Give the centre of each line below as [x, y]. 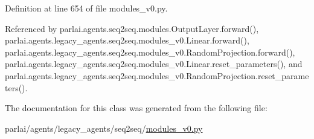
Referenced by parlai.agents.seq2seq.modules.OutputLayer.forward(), [132, 28]
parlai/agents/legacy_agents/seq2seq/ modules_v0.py [104, 128]
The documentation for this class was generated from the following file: [136, 108]
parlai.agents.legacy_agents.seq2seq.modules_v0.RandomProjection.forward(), [150, 52]
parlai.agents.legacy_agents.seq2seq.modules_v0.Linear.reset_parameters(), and [154, 64]
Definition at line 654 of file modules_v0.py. [86, 8]
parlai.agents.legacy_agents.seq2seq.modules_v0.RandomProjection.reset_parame [157, 75]
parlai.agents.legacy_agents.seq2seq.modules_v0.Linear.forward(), [127, 40]
